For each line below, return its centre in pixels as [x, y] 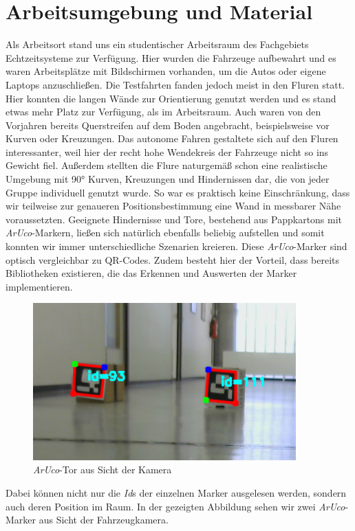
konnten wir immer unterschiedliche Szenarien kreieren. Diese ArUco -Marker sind [176, 246]
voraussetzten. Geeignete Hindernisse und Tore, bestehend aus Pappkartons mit [174, 219]
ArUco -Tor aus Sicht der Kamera [103, 470]
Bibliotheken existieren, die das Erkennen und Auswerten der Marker [151, 273]
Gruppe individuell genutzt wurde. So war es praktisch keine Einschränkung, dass [178, 192]
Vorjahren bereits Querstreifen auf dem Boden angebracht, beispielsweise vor [168, 125]
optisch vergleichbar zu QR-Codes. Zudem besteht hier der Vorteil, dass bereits [173, 259]
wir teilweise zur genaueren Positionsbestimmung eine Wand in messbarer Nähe [173, 206]
